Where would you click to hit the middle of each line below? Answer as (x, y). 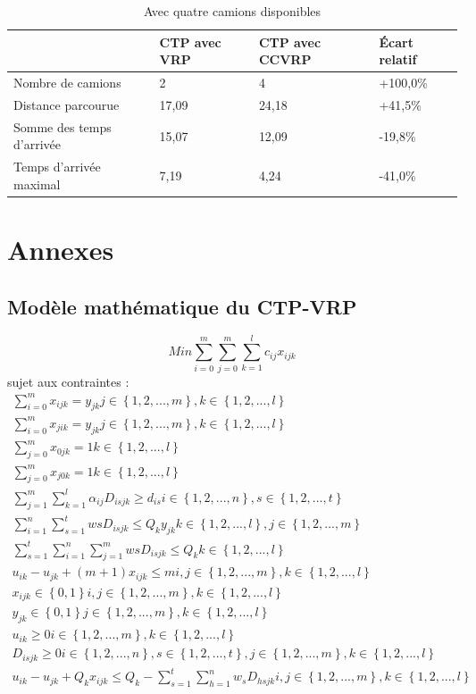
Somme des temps (63, 126)
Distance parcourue (67, 104)
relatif (398, 59)
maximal (37, 184)
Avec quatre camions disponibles (232, 11)
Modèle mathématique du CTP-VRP (182, 306)
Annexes (61, 250)
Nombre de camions (67, 83)
